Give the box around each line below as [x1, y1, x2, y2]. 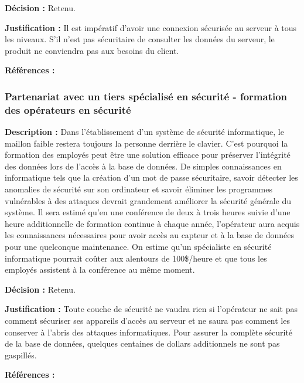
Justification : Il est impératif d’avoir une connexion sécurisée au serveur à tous [5, 21, 297, 33]
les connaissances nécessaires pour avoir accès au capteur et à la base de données [5, 229, 294, 241]
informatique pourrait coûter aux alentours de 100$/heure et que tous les [5, 252, 267, 264]
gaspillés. [5, 348, 37, 361]
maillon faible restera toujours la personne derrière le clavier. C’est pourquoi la [5, 137, 288, 149]
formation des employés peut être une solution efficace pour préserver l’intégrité [5, 148, 291, 161]
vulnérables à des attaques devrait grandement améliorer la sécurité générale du [5, 194, 292, 206]
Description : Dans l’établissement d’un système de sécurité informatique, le [5, 126, 284, 138]
